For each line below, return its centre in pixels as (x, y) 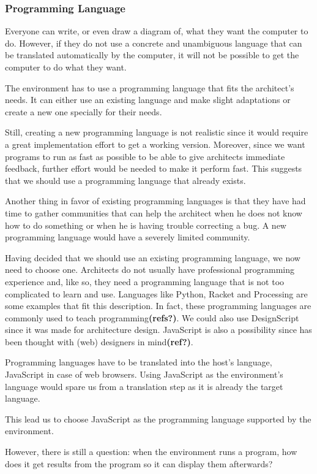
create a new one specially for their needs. (84, 111)
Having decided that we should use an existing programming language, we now (153, 257)
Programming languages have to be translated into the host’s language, (139, 362)
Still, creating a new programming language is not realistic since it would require (157, 132)
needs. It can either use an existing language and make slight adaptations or (148, 100)
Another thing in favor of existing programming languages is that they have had (155, 201)
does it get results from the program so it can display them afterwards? (139, 463)
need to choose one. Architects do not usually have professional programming (150, 269)
